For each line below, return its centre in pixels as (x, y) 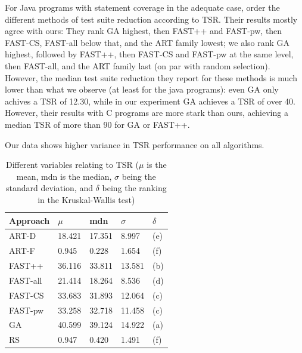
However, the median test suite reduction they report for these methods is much (151, 77)
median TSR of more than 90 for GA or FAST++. (97, 124)
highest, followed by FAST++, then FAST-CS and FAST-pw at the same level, (149, 54)
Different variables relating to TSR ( (72, 165)
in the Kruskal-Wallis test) (86, 199)
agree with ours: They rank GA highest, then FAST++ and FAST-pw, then (144, 31)
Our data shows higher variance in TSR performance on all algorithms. (135, 144)
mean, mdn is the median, (64, 176)
